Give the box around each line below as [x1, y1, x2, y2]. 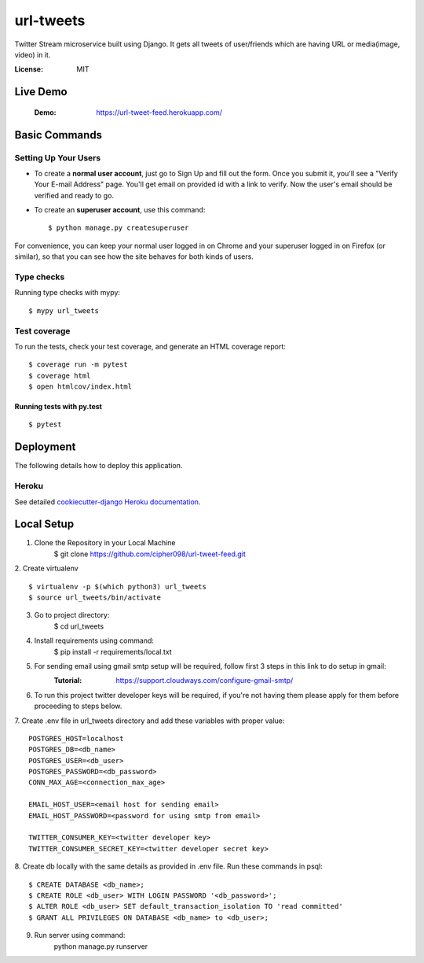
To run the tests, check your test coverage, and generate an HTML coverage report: [14, 341, 287, 351]
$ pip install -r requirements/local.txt [53, 647, 172, 656]
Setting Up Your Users [14, 152, 101, 163]
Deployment [14, 441, 76, 454]
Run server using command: [34, 931, 126, 940]
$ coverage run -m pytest [28, 360, 129, 369]
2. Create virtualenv [14, 563, 79, 574]
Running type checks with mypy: [14, 288, 121, 297]
